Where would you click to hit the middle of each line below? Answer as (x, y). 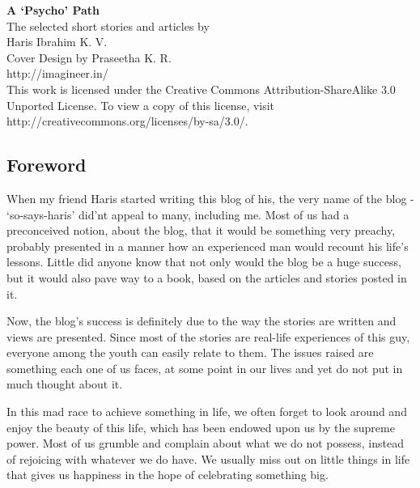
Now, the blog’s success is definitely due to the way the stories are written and (202, 321)
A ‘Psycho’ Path (53, 10)
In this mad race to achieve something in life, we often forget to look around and (207, 412)
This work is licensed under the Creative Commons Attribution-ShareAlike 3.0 (201, 89)
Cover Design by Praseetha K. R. (89, 57)
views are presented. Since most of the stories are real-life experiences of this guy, (208, 336)
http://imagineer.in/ (57, 73)
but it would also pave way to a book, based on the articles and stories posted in (207, 277)
